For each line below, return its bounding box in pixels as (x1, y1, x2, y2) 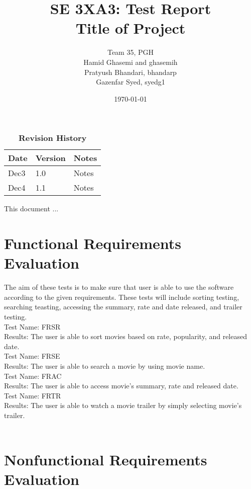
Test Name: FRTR (4, 390, 61, 400)
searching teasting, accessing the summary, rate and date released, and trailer (4, 301, 242, 312)
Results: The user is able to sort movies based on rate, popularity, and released (4, 331, 247, 342)
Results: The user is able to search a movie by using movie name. (4, 360, 205, 371)
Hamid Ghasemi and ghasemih (83, 56, 178, 67)
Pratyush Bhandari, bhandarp (84, 66, 177, 77)
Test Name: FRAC (4, 370, 62, 381)
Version (35, 152, 66, 164)
